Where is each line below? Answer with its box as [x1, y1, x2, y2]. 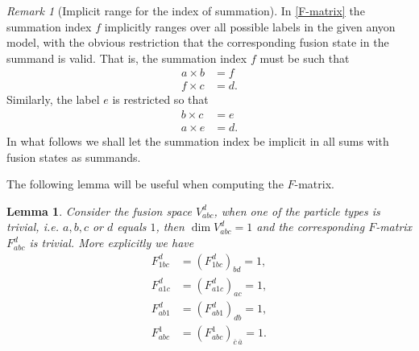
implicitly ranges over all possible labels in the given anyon [104, 18, 396, 35]
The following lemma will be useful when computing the [6, 175, 284, 192]
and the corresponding [256, 218, 365, 235]
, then [156, 218, 185, 235]
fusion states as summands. [6, 148, 141, 165]
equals [117, 218, 147, 235]
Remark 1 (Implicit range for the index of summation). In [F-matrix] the [6, 2, 365, 19]
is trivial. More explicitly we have [29, 234, 194, 251]
